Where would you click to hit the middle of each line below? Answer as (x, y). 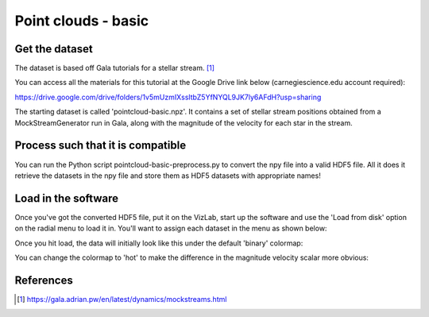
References (44, 280)
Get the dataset (54, 49)
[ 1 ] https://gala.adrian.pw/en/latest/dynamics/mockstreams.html (122, 299)
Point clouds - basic (82, 21)
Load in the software (67, 198)
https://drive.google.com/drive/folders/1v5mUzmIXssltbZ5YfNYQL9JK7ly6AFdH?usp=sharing (168, 97)
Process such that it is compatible (100, 146)
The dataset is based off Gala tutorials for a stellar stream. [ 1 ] (114, 68)
